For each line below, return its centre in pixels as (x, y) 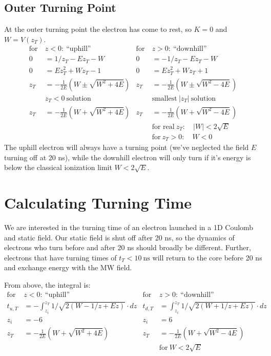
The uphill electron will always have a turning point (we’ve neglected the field (127, 147)
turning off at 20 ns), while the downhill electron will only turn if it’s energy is (128, 157)
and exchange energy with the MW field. (68, 267)
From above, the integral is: (47, 284)
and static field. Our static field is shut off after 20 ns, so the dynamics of (119, 237)
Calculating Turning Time (98, 203)
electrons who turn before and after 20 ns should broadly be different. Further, (128, 247)
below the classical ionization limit (58, 167)
